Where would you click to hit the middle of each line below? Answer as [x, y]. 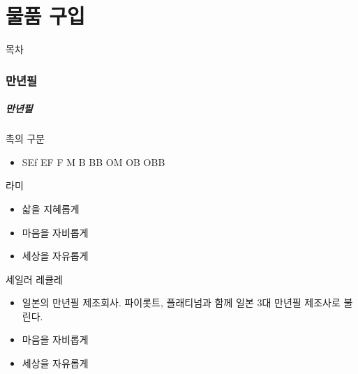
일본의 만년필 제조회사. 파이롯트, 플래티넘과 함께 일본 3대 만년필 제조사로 [181, 302]
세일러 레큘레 [34, 279]
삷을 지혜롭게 [51, 208]
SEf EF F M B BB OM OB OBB [94, 162]
